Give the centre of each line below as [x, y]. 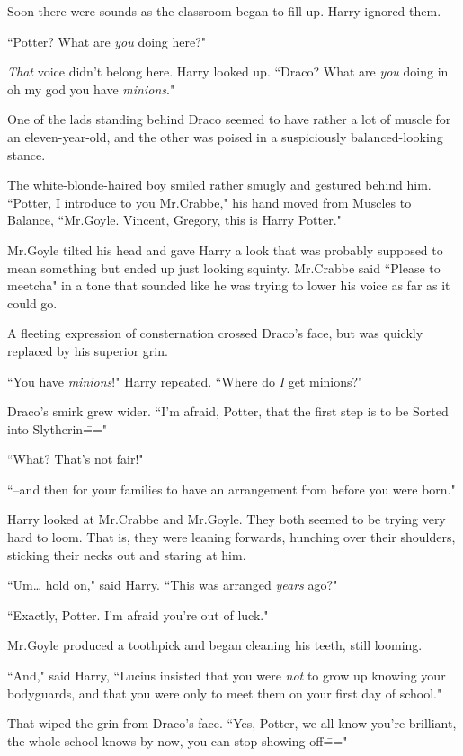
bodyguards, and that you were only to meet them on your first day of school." [225, 693]
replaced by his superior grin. [88, 350]
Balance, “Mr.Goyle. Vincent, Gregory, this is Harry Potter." [174, 220]
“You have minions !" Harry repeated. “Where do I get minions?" [185, 381]
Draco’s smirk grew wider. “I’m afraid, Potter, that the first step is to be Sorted [228, 411]
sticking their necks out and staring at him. [127, 554]
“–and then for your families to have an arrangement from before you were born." [231, 489]
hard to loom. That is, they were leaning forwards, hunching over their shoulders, [231, 537]
